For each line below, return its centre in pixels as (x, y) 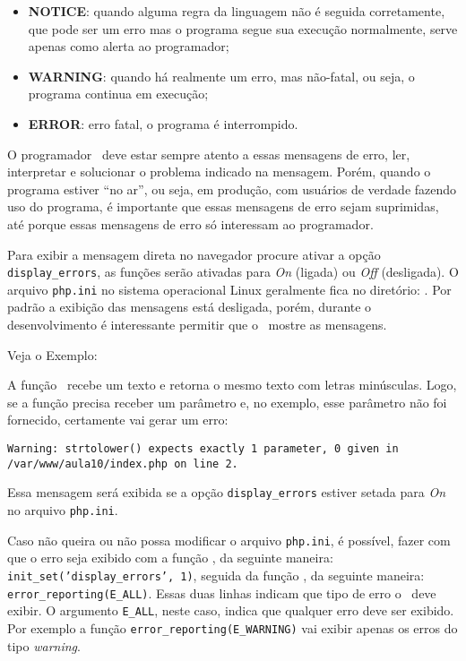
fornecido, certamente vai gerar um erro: (118, 420)
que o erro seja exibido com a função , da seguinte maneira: (170, 558)
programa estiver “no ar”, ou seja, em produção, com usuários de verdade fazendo (232, 189)
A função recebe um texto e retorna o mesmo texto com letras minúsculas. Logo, (232, 385)
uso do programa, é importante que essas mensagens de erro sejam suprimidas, (223, 206)
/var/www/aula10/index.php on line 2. (123, 464)
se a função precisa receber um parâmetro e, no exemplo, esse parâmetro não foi (227, 402)
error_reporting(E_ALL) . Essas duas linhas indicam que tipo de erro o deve (222, 592)
